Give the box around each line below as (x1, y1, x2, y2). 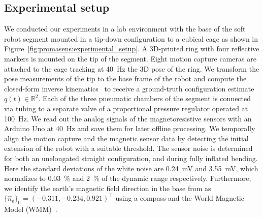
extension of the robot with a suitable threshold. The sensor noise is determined (4, 143, 253, 153)
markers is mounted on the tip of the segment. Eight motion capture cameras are (4, 53, 256, 64)
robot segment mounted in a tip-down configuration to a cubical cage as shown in (4, 33, 258, 44)
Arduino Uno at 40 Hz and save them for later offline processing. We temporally (4, 123, 255, 134)
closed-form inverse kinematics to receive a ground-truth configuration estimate (4, 83, 254, 94)
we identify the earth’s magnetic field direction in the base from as (4, 182, 211, 193)
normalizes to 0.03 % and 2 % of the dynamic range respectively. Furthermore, (4, 173, 251, 183)
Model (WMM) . (4, 204, 57, 214)
